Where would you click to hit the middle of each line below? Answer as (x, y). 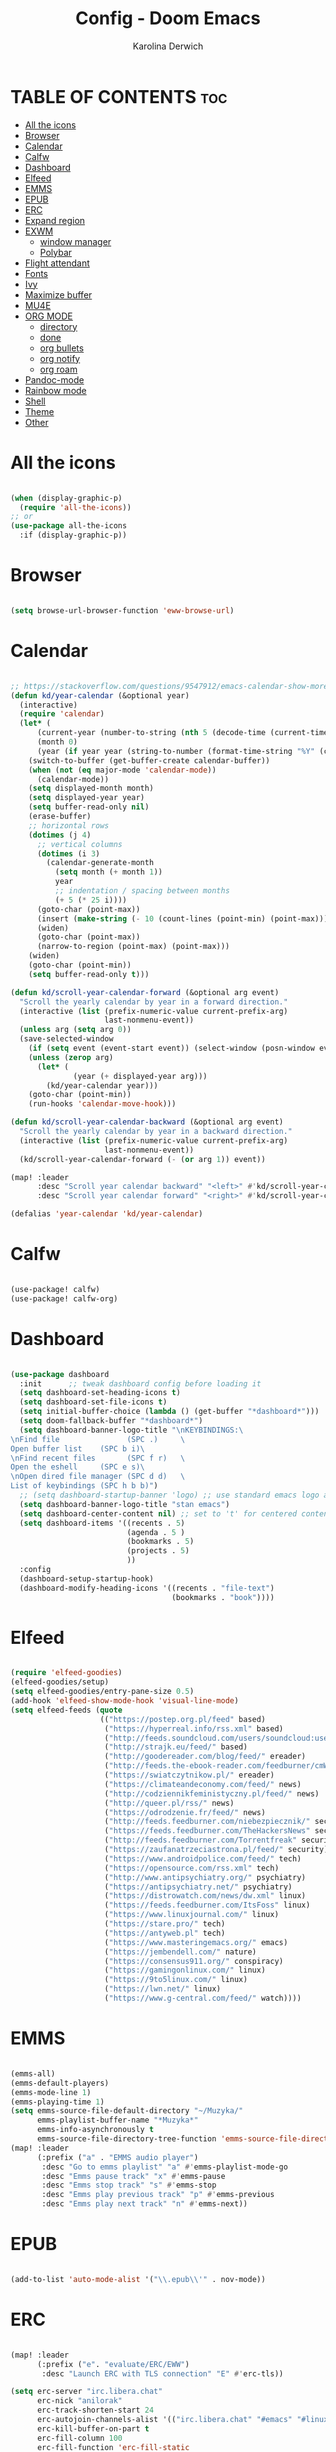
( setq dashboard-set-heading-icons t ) (100, 1393)
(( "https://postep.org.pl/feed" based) (183, 1719)
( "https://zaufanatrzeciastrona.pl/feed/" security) (216, 1850)
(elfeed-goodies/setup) (60, 1682)
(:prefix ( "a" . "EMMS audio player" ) (117, 2157)
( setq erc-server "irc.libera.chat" (86, 2392)
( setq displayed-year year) (86, 798)
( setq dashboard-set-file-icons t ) (93, 1402)
